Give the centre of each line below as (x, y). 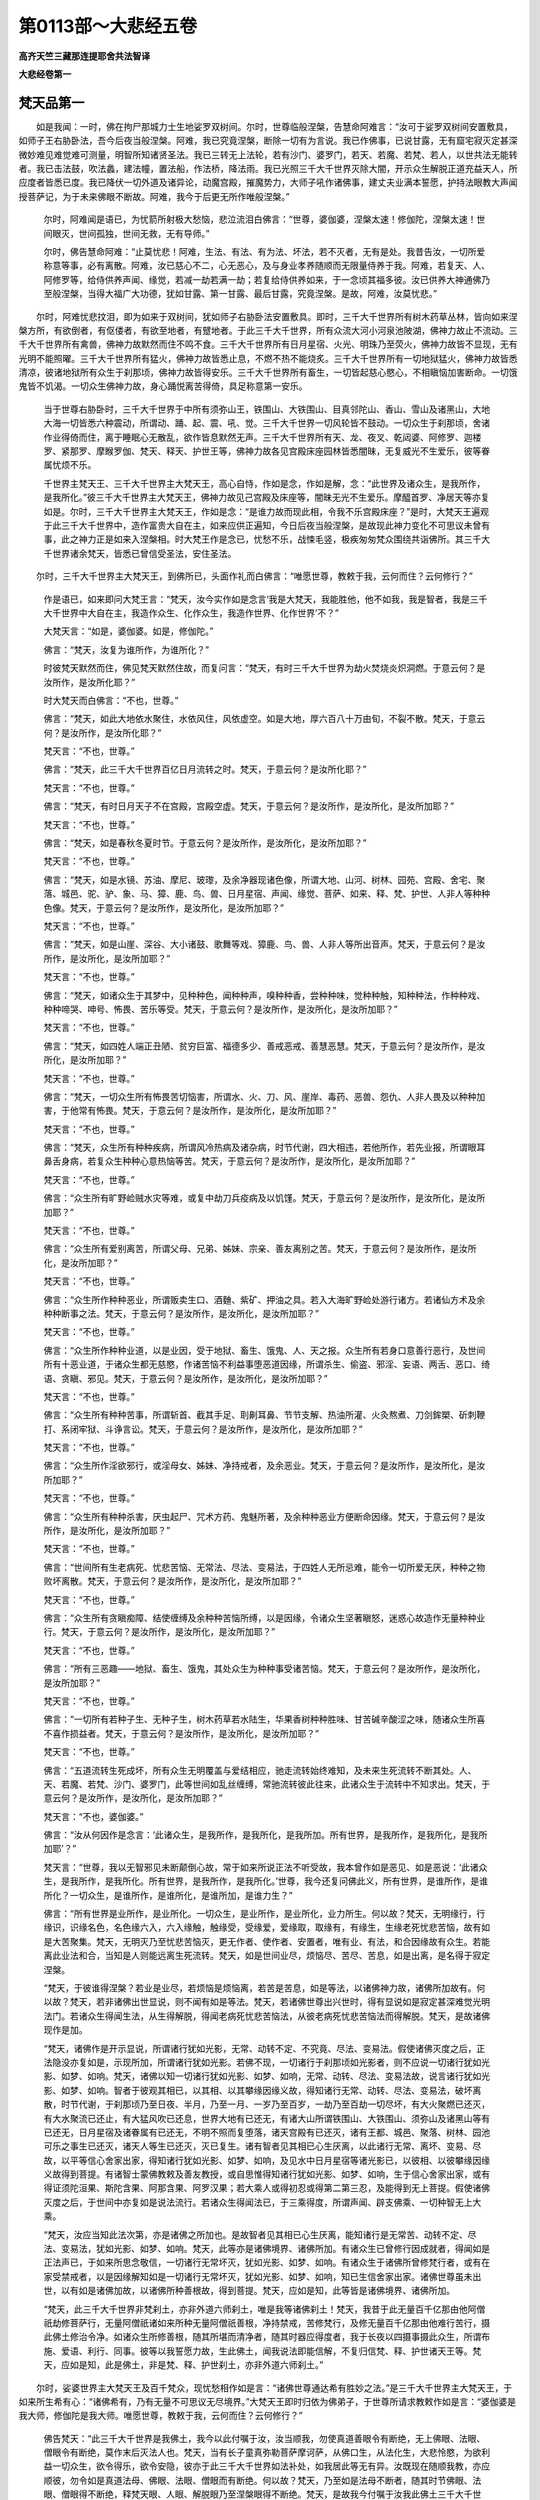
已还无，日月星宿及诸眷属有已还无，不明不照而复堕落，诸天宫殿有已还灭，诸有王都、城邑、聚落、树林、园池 (266, 2132)
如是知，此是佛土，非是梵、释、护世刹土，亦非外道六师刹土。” (196, 2365)
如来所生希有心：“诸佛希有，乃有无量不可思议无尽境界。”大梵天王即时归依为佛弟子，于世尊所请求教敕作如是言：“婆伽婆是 (267, 2401)
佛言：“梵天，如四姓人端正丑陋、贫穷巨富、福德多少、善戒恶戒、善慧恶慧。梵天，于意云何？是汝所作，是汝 (264, 1046)
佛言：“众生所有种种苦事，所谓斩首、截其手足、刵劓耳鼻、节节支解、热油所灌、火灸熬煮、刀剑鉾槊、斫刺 (260, 1415)
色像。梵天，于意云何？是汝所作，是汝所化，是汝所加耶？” (164, 907)
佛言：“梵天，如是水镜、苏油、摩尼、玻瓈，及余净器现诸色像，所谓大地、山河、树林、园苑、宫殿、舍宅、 (260, 879)
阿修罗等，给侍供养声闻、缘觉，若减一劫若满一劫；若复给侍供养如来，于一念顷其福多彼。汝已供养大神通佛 (262, 279)
